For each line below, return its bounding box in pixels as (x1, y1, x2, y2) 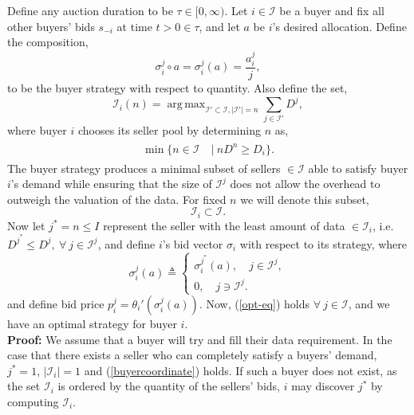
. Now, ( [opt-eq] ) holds (199, 295, 310, 311)
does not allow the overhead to (230, 175, 380, 192)
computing (7, 393, 59, 409)
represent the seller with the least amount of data (103, 217, 345, 233)
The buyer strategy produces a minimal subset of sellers (7, 159, 281, 176)
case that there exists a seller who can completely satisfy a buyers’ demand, (7, 346, 377, 363)
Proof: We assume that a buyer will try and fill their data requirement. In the (7, 331, 392, 347)
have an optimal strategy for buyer (7, 315, 177, 331)
